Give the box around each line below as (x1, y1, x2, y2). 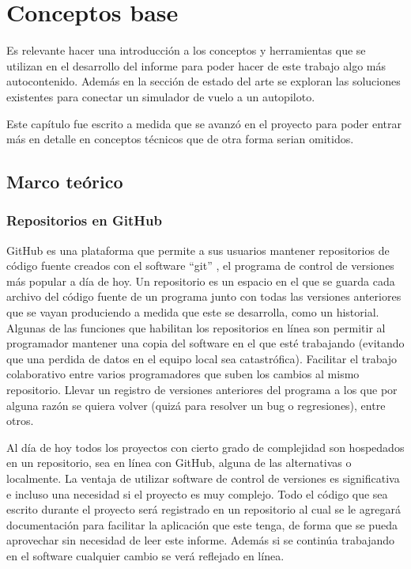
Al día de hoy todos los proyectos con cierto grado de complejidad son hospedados (6, 438, 405, 455)
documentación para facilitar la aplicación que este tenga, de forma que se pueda (6, 516, 398, 533)
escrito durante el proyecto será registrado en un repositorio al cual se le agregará (6, 501, 401, 518)
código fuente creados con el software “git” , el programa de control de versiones (6, 257, 394, 274)
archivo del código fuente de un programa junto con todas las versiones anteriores (6, 288, 402, 305)
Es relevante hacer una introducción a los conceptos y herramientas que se (6, 42, 366, 59)
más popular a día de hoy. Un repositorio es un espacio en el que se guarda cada (6, 272, 395, 289)
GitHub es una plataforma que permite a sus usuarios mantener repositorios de (6, 241, 390, 258)
